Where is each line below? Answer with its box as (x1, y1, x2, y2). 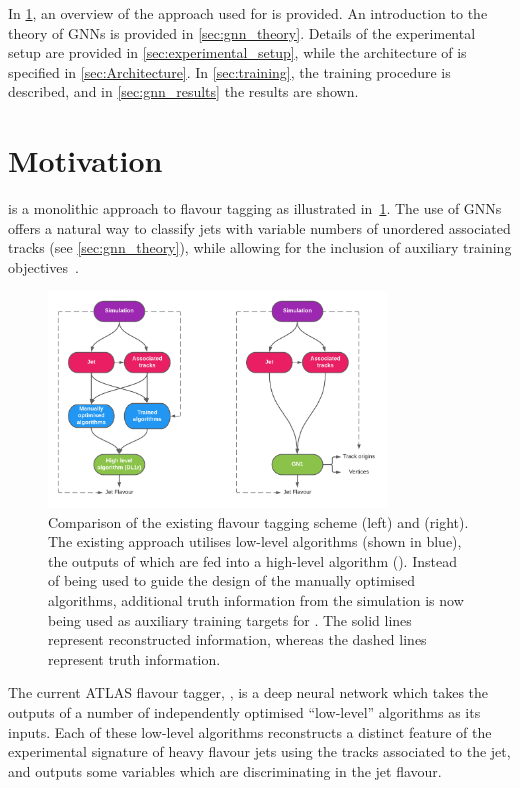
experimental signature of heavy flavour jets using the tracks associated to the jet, (8, 741, 511, 762)
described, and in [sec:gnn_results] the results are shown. (8, 81, 359, 102)
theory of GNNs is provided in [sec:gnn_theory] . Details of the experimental (8, 22, 476, 43)
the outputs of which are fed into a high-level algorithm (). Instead (48, 550, 457, 571)
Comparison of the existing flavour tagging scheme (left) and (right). (48, 511, 469, 532)
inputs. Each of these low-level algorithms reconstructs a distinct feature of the (8, 721, 492, 742)
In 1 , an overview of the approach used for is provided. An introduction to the (8, 3, 488, 23)
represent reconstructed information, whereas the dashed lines (48, 629, 427, 650)
